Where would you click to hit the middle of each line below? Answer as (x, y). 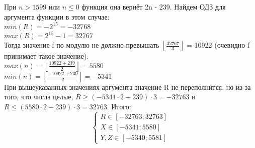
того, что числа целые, (39, 97)
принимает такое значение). (47, 56)
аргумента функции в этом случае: (57, 16)
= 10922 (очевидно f (218, 45)
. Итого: (119, 106)
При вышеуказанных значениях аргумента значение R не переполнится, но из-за (127, 87)
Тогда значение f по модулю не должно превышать (82, 45)
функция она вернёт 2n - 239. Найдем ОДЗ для (154, 7)
